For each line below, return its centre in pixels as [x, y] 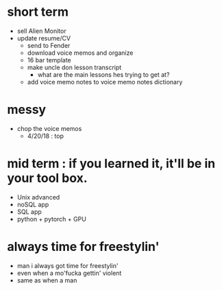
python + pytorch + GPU [52, 219]
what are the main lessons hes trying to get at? [103, 74]
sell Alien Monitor [41, 31]
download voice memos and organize [80, 53]
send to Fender [49, 45]
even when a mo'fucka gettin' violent [69, 273]
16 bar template [49, 60]
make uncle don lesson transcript [74, 67]
